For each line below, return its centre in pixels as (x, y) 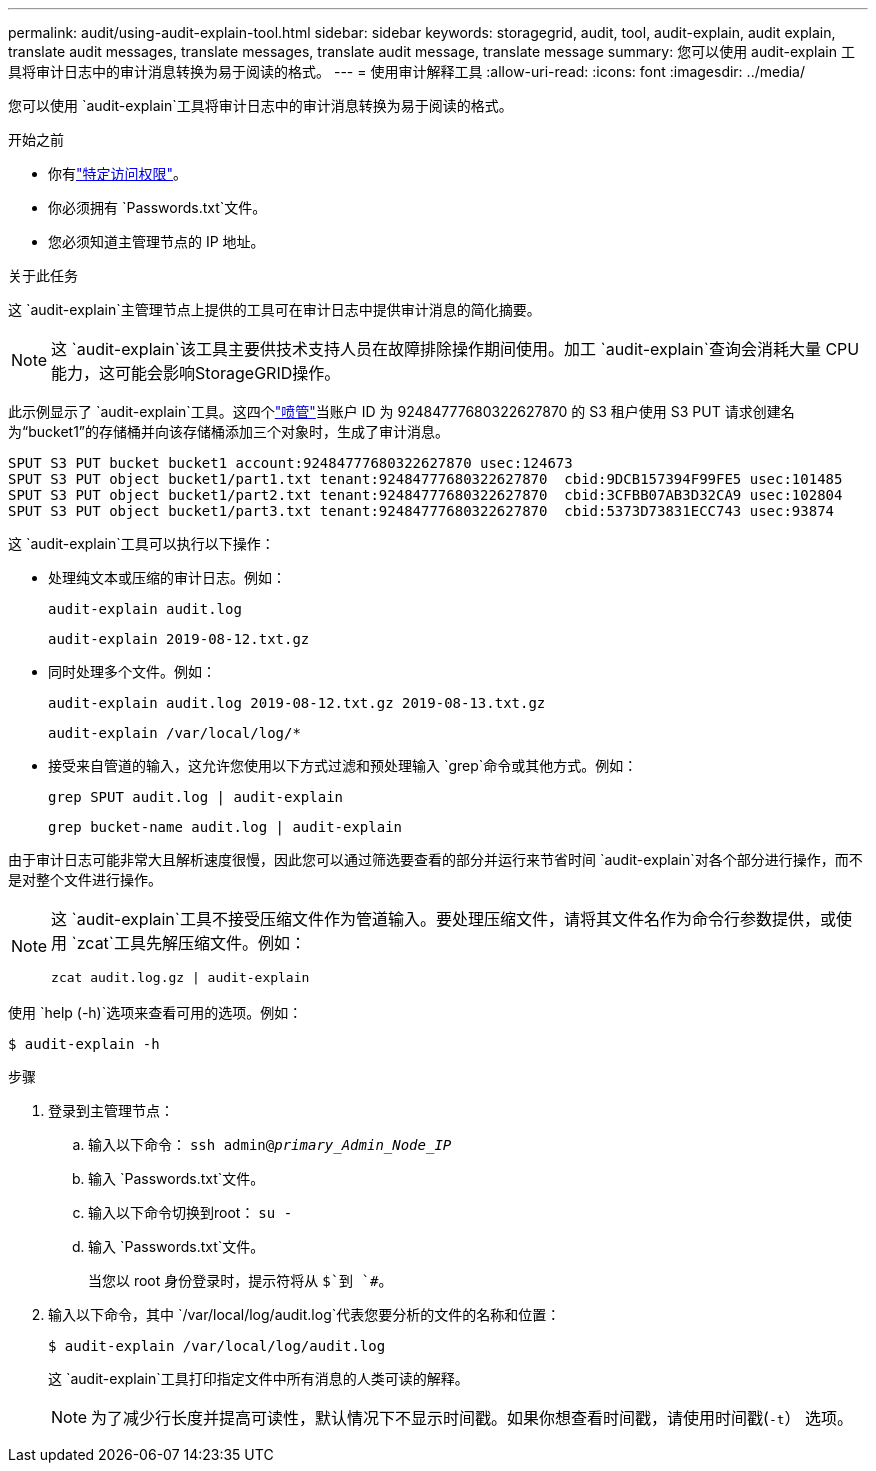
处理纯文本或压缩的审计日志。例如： (167, 577)
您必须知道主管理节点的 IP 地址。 (156, 241)
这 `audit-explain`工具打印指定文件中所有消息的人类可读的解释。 (258, 1378)
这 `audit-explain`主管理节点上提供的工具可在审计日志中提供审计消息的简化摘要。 (274, 309)
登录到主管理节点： (111, 1110)
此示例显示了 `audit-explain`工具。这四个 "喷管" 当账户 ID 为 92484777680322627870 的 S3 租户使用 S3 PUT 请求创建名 (401, 411)
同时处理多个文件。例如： (132, 671)
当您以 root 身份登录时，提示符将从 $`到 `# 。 (240, 1280)
